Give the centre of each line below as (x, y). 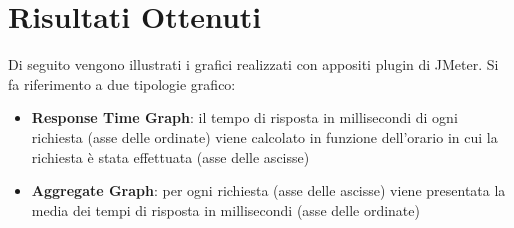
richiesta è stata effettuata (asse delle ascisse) (170, 156)
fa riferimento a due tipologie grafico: (122, 83)
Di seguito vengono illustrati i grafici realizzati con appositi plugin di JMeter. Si (253, 64)
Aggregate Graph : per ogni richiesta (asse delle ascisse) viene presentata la (268, 190)
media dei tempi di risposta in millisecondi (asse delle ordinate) (225, 209)
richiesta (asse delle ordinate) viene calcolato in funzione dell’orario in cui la (264, 136)
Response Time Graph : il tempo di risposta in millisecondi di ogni (244, 117)
